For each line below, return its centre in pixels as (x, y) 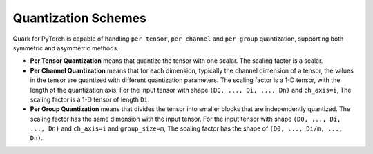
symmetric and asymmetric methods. (66, 48)
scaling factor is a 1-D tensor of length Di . (90, 99)
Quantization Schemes (79, 18)
